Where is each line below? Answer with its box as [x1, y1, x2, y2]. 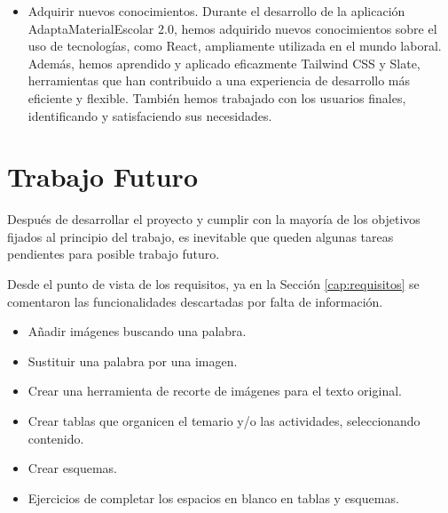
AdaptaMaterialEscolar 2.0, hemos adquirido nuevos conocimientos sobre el [28, 19, 437, 37]
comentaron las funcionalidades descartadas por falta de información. [7, 292, 383, 310]
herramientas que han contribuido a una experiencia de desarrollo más [28, 71, 411, 90]
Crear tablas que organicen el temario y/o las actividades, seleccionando [28, 412, 420, 430]
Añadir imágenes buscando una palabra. [28, 322, 247, 341]
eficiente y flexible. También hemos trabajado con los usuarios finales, [28, 88, 406, 107]
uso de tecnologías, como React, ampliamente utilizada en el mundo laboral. [28, 36, 442, 55]
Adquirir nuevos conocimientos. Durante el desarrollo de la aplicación [28, 2, 405, 20]
